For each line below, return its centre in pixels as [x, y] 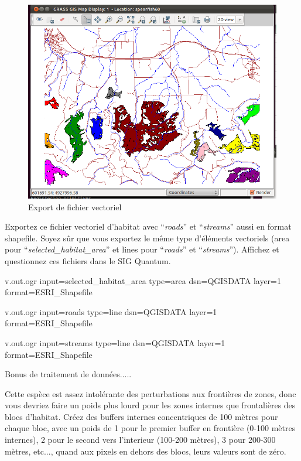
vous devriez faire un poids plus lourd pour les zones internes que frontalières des [150, 405]
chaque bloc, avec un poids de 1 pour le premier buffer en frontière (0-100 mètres [150, 428]
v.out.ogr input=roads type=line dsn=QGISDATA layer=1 [111, 311]
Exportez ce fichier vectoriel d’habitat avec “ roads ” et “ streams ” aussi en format [148, 226]
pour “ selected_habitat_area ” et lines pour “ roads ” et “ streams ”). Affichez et [142, 249]
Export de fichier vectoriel [75, 206]
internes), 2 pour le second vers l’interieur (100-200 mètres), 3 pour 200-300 [140, 440]
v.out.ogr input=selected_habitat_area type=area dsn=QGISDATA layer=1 [143, 280]
